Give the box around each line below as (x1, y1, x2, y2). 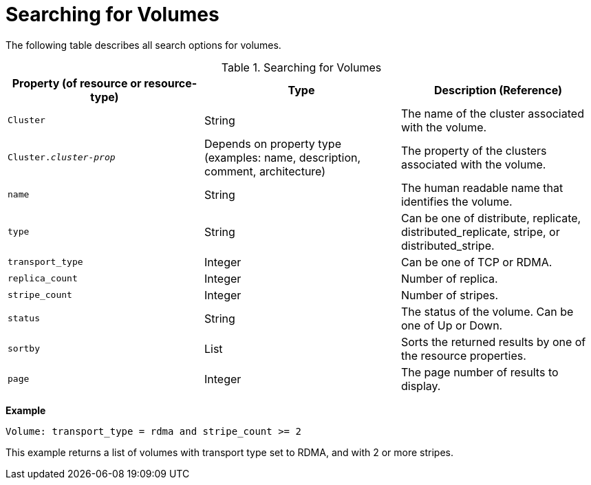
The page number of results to (400, 365, 559, 379)
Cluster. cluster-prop (8, 152, 116, 163)
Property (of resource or (12, 76, 142, 90)
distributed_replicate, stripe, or (400, 224, 560, 239)
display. (400, 378, 441, 393)
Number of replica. (400, 271, 498, 285)
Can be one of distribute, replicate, (400, 211, 581, 225)
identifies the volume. (400, 194, 513, 208)
